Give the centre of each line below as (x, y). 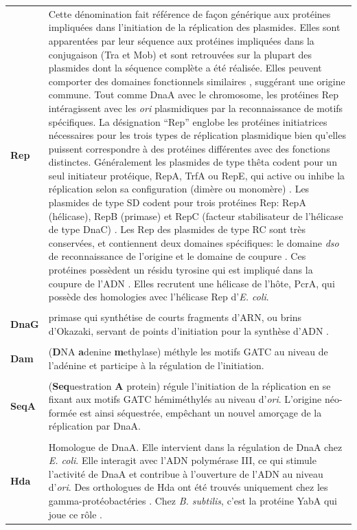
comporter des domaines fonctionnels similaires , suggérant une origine (197, 81)
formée (62, 412)
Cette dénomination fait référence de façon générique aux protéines (189, 13)
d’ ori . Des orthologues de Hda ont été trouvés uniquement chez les (188, 487)
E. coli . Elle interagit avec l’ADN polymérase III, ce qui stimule (182, 460)
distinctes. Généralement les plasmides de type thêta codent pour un (193, 162)
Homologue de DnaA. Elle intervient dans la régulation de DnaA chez (195, 446)
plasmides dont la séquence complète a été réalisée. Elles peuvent (185, 68)
